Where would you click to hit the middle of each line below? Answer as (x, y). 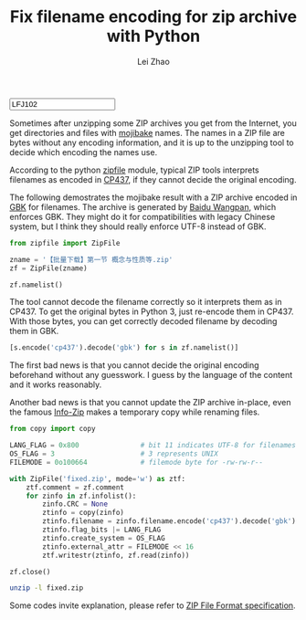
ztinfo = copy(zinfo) (84, 513)
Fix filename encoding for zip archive (153, 17)
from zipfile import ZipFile (65, 243)
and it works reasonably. (56, 384)
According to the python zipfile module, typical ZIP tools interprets (134, 170)
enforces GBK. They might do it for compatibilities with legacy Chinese (142, 216)
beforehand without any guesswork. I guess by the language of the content (151, 375)
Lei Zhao (153, 61)
